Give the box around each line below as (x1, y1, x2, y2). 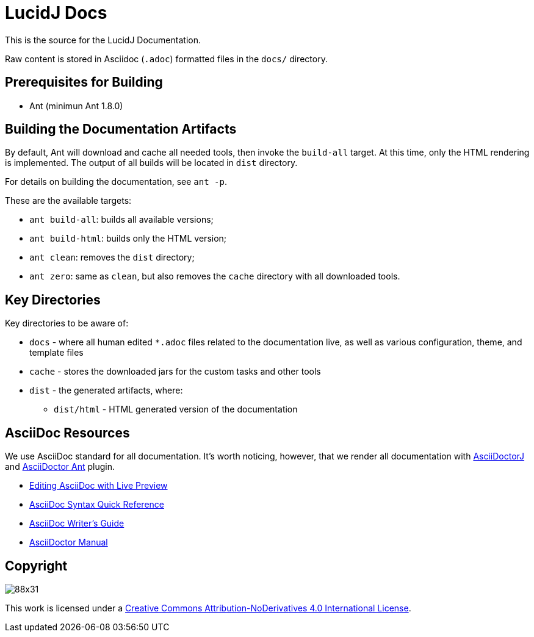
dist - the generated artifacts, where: (29, 385, 183, 396)
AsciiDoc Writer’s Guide (29, 518, 124, 529)
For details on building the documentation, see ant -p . (5, 176, 227, 187)
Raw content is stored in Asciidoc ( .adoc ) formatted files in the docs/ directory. (5, 53, 328, 64)
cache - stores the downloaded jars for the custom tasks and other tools (29, 366, 321, 377)
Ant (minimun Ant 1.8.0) (29, 100, 123, 111)
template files (29, 347, 84, 358)
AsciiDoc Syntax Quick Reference (29, 499, 164, 510)
